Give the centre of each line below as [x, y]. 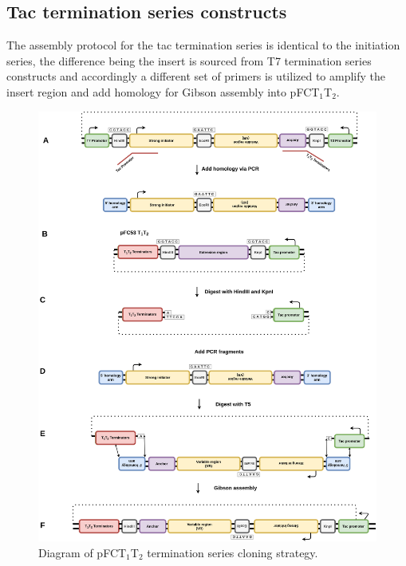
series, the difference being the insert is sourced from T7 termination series [189, 60]
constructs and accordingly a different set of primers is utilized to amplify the [196, 76]
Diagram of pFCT [83, 552]
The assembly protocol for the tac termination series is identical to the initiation [203, 45]
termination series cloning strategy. [233, 552]
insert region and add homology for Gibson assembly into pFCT [163, 91]
